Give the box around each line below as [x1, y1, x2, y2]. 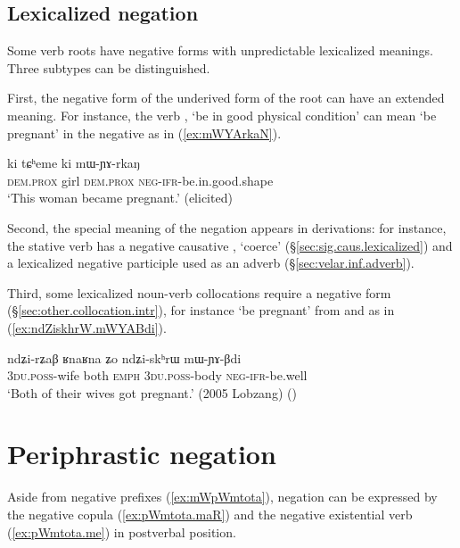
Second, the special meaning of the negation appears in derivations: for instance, [7, 218, 447, 237]
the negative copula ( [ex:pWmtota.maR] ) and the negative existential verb [7, 505, 413, 524]
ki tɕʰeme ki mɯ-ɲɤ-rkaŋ [7, 154, 140, 172]
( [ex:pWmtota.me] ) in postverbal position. [7, 522, 236, 541]
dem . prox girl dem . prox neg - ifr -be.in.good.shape [7, 170, 274, 189]
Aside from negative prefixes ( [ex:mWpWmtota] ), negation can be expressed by [7, 487, 438, 506]
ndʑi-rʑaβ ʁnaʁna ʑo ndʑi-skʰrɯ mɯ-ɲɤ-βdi [7, 348, 242, 367]
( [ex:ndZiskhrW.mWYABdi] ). [7, 318, 167, 336]
